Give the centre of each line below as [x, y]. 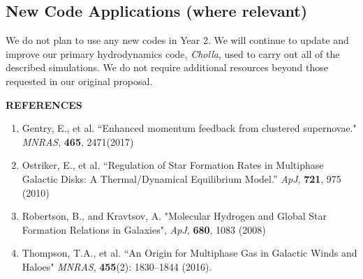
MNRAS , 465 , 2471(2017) [78, 141]
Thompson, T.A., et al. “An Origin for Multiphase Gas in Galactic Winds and [190, 253]
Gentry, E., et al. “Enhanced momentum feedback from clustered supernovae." [189, 128]
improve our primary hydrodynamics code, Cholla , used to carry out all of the [173, 53]
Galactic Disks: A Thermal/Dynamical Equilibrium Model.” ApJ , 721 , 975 [181, 178]
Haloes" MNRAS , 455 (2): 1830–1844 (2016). [117, 266]
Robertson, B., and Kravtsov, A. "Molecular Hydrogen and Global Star [175, 216]
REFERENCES [44, 104]
